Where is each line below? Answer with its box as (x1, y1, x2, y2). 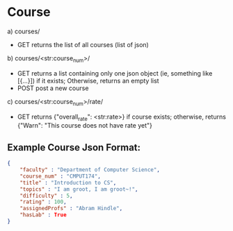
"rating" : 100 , (19, 198, 67, 205)
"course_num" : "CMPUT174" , (19, 173, 101, 180)
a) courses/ (7, 27, 40, 35)
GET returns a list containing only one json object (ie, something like (17, 69, 213, 77)
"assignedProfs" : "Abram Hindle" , (19, 205, 123, 212)
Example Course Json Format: (7, 142, 141, 153)
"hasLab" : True (19, 212, 67, 219)
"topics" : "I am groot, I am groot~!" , (19, 185, 138, 193)
